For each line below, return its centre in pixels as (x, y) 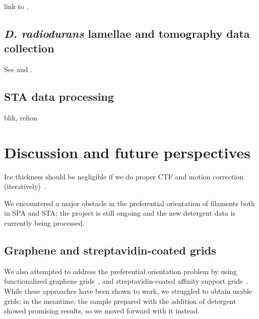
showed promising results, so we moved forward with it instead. (102, 311)
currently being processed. (44, 223)
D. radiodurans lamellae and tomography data (127, 33)
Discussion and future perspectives (127, 152)
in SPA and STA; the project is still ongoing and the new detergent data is (120, 213)
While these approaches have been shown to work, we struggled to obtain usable (128, 291)
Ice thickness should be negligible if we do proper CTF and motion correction (124, 176)
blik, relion (21, 117)
